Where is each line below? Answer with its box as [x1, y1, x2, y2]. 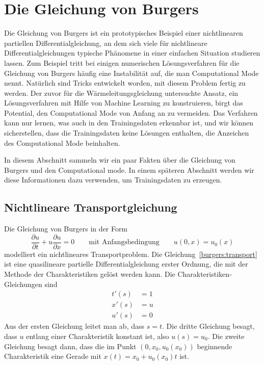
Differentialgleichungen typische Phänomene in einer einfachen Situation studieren [4, 47, 260, 58]
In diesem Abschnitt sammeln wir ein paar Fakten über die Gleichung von [4, 154, 235, 165]
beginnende [197, 341, 232, 351]
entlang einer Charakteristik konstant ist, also [26, 330, 169, 341]
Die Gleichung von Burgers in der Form [4, 223, 128, 234]
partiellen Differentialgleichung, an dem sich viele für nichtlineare [4, 37, 207, 48]
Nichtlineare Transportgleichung [4, 199, 177, 215]
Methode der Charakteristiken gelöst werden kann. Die [4, 269, 175, 279]
